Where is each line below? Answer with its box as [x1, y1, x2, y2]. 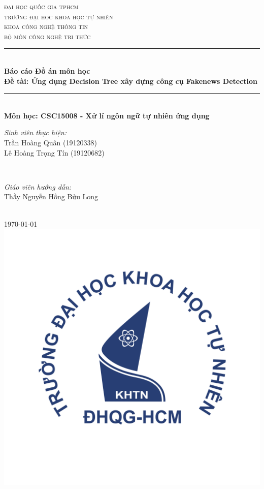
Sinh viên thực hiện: [4, 127, 67, 138]
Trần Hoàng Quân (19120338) [4, 137, 97, 147]
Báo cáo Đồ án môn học [4, 65, 90, 76]
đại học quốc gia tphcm [4, 1, 79, 11]
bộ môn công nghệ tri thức [4, 30, 91, 41]
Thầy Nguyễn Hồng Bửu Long [4, 191, 98, 202]
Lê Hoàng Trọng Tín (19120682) [4, 147, 105, 158]
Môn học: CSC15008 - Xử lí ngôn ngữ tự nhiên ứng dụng [4, 110, 210, 120]
